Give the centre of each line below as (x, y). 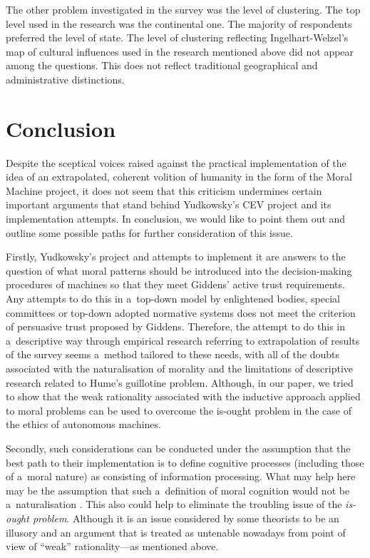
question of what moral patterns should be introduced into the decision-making (179, 270)
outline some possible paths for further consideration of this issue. (149, 232)
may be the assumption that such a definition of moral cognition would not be (178, 490)
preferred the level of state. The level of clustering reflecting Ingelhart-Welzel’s (177, 37)
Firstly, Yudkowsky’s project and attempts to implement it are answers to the (176, 257)
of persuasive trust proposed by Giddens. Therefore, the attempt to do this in (175, 326)
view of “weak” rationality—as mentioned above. (112, 546)
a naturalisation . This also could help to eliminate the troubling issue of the (174, 504)
